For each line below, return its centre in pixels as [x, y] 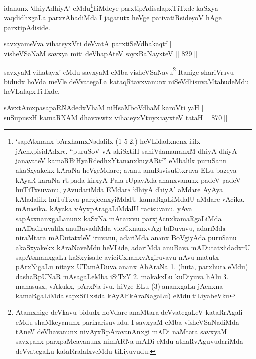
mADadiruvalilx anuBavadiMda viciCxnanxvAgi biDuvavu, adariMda [121, 228]
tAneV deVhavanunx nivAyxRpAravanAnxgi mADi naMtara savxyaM [121, 331]
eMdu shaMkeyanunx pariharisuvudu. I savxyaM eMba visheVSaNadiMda [127, 321]
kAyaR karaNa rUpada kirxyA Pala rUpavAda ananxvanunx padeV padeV [128, 179]
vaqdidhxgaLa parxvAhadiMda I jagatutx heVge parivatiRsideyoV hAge [113, 17]
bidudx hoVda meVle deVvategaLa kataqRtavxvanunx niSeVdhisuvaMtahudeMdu [127, 81]
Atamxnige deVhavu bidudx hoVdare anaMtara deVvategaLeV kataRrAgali [129, 312]
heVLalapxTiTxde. [32, 91]
